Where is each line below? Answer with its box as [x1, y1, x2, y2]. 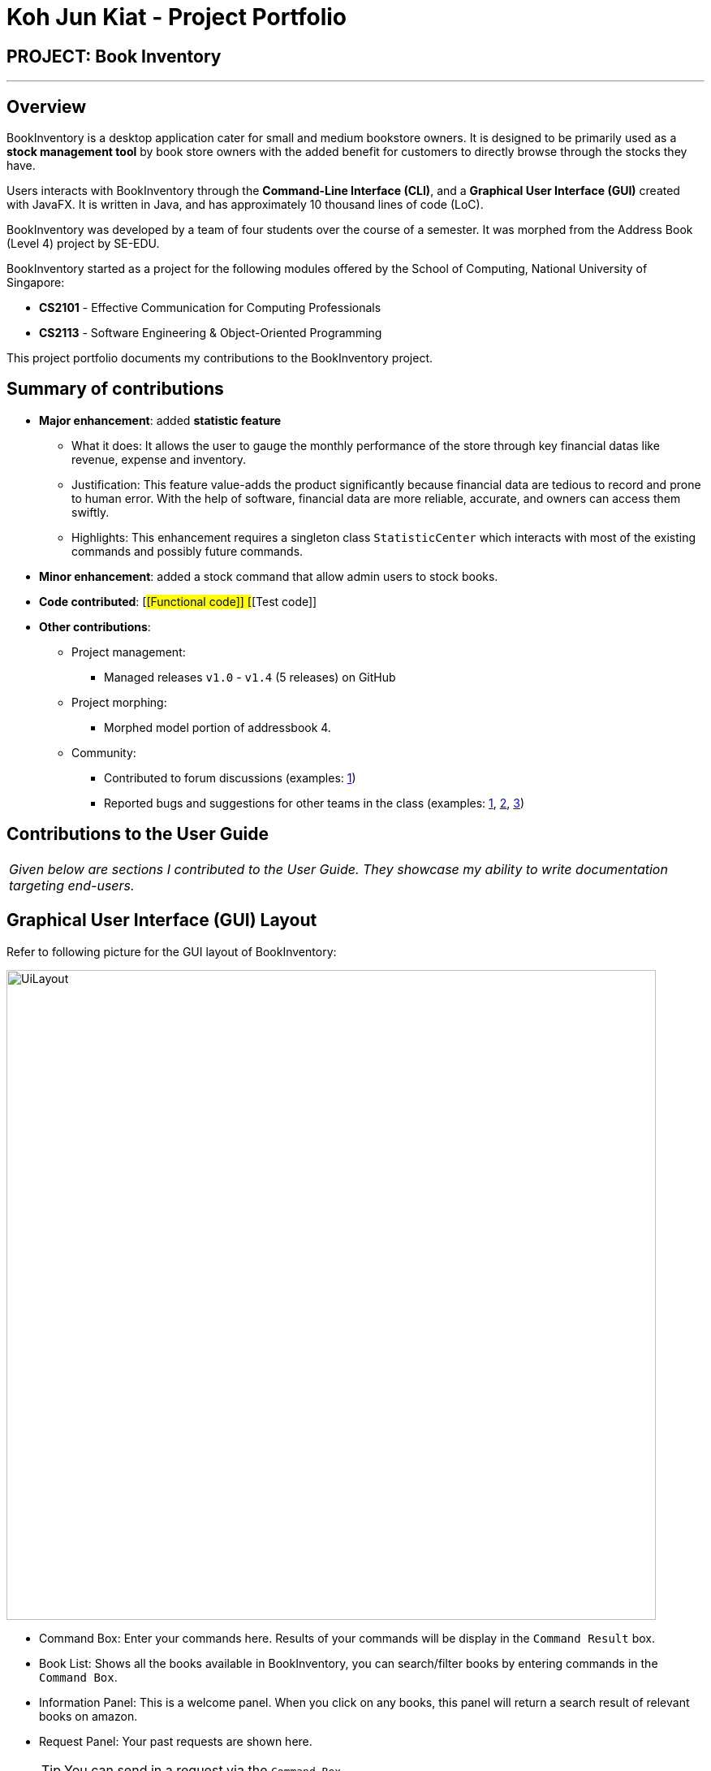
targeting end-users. [9, 877, 135, 894]
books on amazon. [39, 1708, 138, 1723]
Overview [6, 96, 87, 117]
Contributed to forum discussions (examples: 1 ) [104, 770, 356, 785]
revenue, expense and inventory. [71, 452, 247, 466]
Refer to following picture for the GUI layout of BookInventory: [6, 944, 337, 959]
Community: [71, 745, 136, 760]
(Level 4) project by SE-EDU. [6, 236, 160, 251]
